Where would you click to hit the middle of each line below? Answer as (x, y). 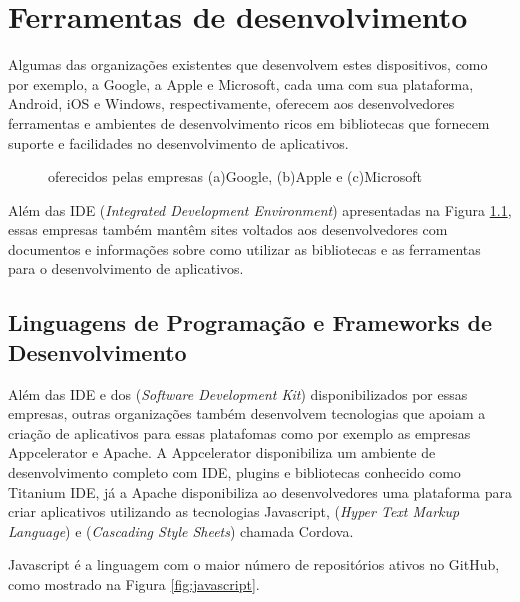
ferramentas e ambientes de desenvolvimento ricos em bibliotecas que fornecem (249, 122)
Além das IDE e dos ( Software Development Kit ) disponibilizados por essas (238, 393)
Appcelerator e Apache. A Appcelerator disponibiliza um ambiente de (222, 452)
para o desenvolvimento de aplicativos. (126, 268)
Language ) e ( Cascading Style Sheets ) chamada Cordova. (181, 530)
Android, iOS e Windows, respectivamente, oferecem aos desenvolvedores (231, 103)
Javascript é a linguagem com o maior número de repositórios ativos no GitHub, (254, 564)
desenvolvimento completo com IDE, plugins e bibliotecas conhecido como (234, 472)
